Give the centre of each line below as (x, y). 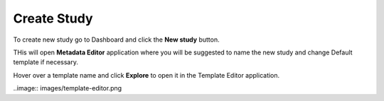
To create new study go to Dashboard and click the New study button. (116, 40)
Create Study (53, 18)
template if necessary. (46, 62)
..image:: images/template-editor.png (68, 88)
